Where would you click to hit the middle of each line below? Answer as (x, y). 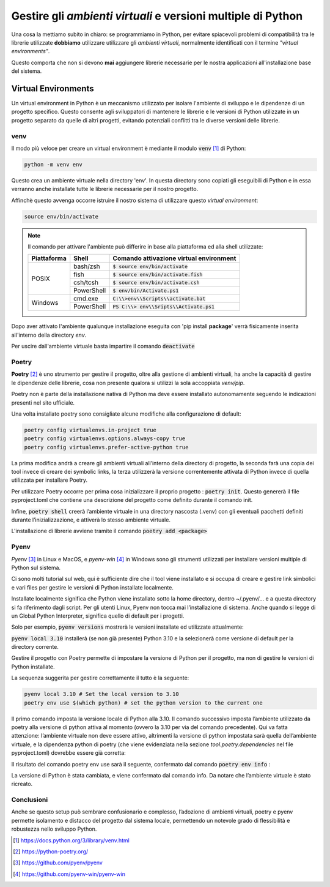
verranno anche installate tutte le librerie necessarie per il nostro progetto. (105, 189)
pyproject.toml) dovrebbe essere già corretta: (69, 753)
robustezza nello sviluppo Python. (54, 829)
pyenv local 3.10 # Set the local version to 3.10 (102, 694)
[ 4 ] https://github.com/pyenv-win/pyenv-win (69, 874)
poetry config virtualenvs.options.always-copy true (105, 439)
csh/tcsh (86, 283)
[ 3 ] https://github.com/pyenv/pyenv (58, 863)
